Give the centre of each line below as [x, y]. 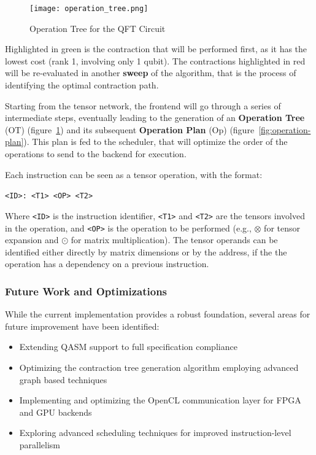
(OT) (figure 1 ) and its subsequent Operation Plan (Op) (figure [130, 129]
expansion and [32, 240]
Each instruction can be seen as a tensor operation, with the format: [134, 174]
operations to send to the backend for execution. [96, 154]
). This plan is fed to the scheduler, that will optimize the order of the [156, 142]
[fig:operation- [285, 129]
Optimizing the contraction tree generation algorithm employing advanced [159, 367]
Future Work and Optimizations [86, 291]
